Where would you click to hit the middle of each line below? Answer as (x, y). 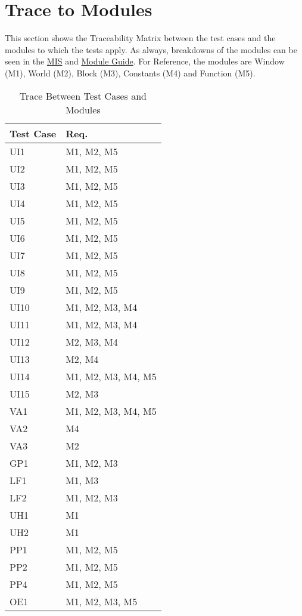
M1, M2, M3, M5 (102, 601)
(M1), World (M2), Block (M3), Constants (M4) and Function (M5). (130, 73)
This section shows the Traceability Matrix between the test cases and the (140, 38)
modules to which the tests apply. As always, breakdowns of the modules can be (151, 49)
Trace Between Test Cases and (83, 96)
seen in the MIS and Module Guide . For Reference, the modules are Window (145, 61)
